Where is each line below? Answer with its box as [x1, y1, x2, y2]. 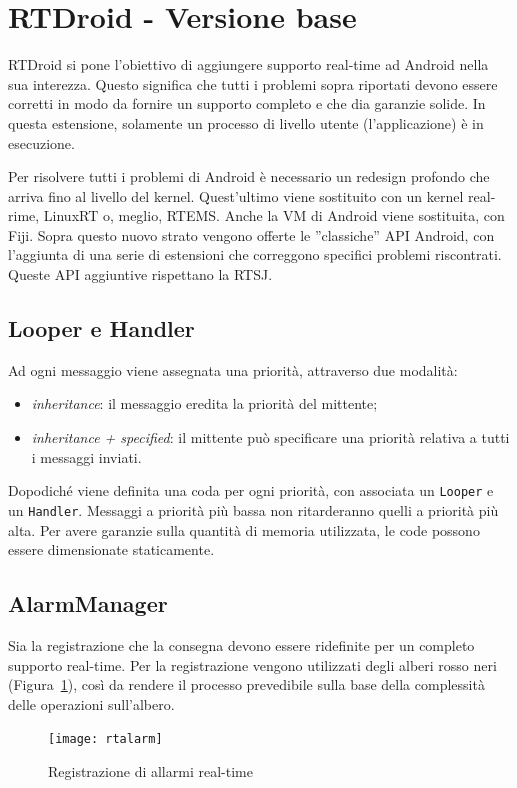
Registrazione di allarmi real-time [48, 760, 253, 781]
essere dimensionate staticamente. [8, 539, 215, 560]
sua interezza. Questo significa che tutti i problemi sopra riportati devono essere [8, 73, 498, 94]
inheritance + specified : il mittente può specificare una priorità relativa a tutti [31, 427, 510, 448]
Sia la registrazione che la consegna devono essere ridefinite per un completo [8, 634, 475, 655]
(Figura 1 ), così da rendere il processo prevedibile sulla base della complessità [8, 674, 485, 695]
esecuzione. [8, 132, 75, 153]
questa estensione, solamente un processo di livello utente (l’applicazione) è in [8, 112, 484, 133]
